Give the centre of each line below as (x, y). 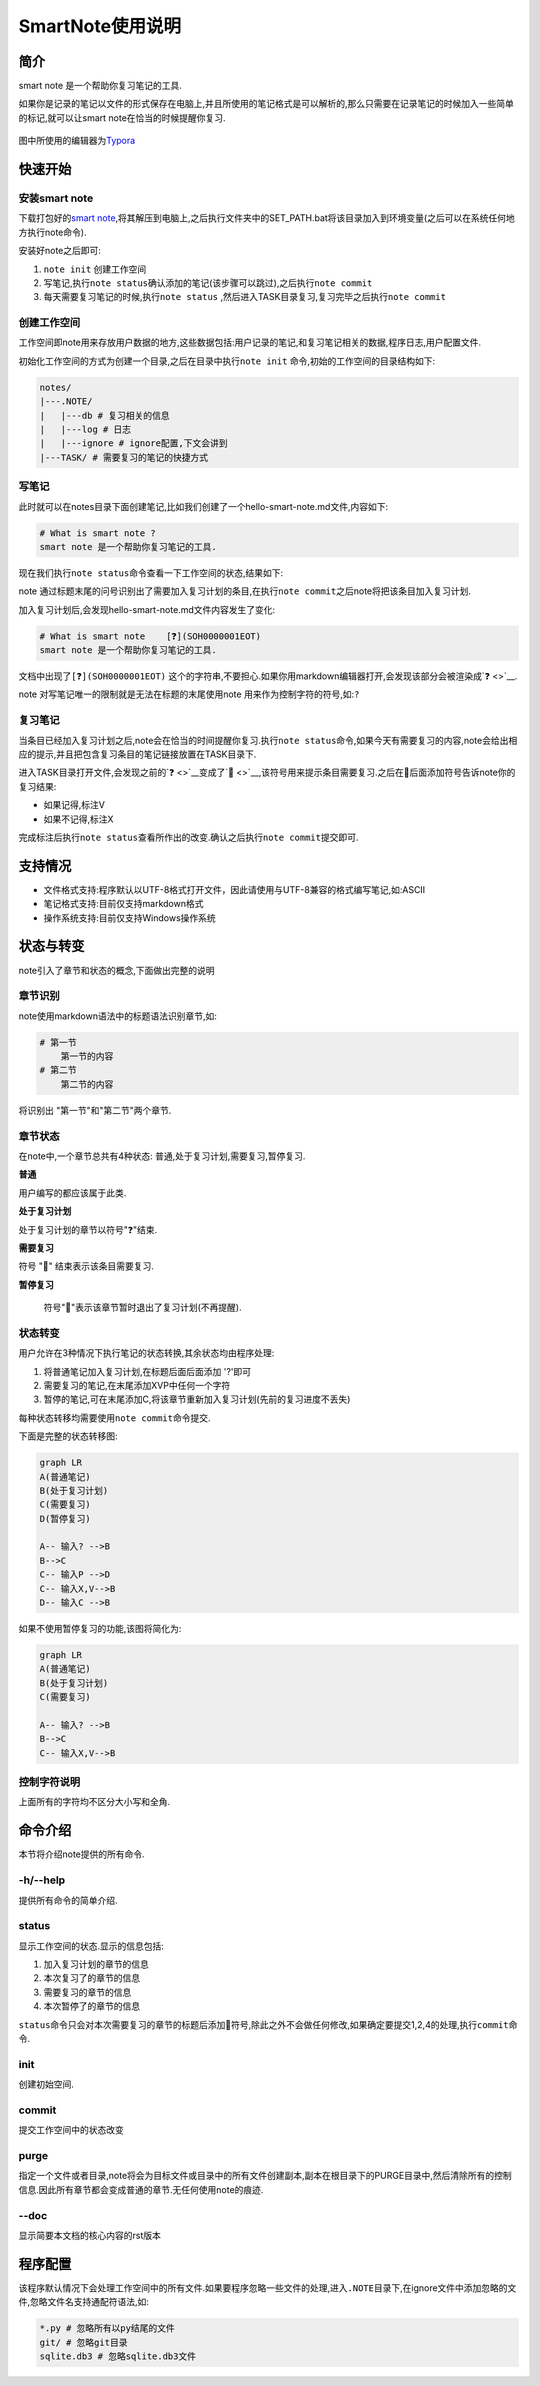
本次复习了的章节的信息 (91, 1978)
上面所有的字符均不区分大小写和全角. (94, 1802)
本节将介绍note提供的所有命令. (81, 1854)
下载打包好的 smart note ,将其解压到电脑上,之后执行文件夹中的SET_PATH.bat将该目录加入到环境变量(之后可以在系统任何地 (266, 218)
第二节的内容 (87, 1084)
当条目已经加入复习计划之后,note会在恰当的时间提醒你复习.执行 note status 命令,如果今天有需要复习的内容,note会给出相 (268, 740)
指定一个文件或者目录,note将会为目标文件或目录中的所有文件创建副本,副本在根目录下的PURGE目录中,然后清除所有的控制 (265, 2176)
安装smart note (56, 198)
